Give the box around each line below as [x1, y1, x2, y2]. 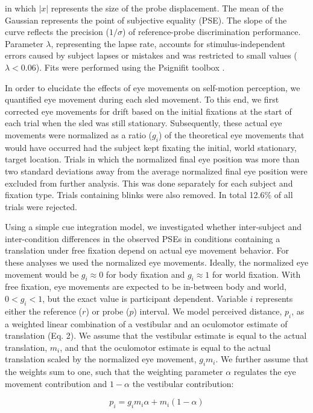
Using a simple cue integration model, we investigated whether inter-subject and [5, 220, 302, 233]
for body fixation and [106, 267, 185, 280]
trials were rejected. [5, 200, 77, 213]
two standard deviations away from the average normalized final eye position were [5, 164, 308, 177]
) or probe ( [86, 304, 130, 317]
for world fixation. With [212, 267, 301, 280]
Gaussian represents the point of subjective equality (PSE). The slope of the [5, 13, 287, 26]
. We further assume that [215, 353, 309, 365]
